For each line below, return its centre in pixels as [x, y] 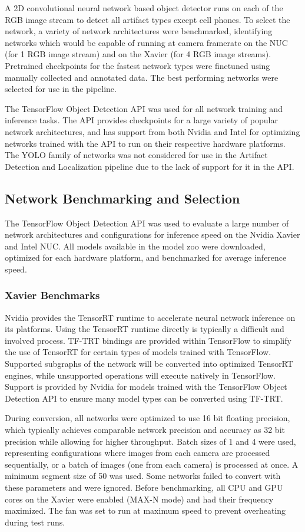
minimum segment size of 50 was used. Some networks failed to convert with [143, 476]
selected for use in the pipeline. [61, 89]
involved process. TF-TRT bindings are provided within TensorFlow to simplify [148, 340]
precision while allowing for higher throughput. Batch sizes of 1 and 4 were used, [150, 441]
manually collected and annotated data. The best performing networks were [142, 77]
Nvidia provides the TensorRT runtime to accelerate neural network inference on [150, 317]
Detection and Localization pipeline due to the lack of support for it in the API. [150, 166]
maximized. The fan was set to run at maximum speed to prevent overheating [145, 510]
